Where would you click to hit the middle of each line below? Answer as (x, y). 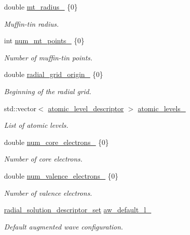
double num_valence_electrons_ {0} (61, 175)
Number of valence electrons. (48, 192)
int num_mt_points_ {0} (44, 41)
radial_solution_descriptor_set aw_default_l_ (78, 210)
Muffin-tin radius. (31, 23)
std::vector (20, 108)
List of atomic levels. (36, 125)
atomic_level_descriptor (86, 108)
